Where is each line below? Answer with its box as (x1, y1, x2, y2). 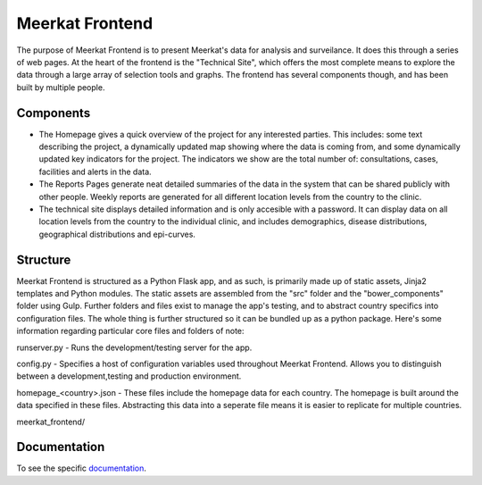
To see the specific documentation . (16, 463, 147, 473)
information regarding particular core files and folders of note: (16, 326, 245, 337)
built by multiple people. (16, 81, 105, 93)
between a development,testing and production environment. (16, 371, 242, 381)
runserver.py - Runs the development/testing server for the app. (16, 342, 253, 353)
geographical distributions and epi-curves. (38, 229, 196, 239)
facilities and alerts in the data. (38, 166, 152, 177)
